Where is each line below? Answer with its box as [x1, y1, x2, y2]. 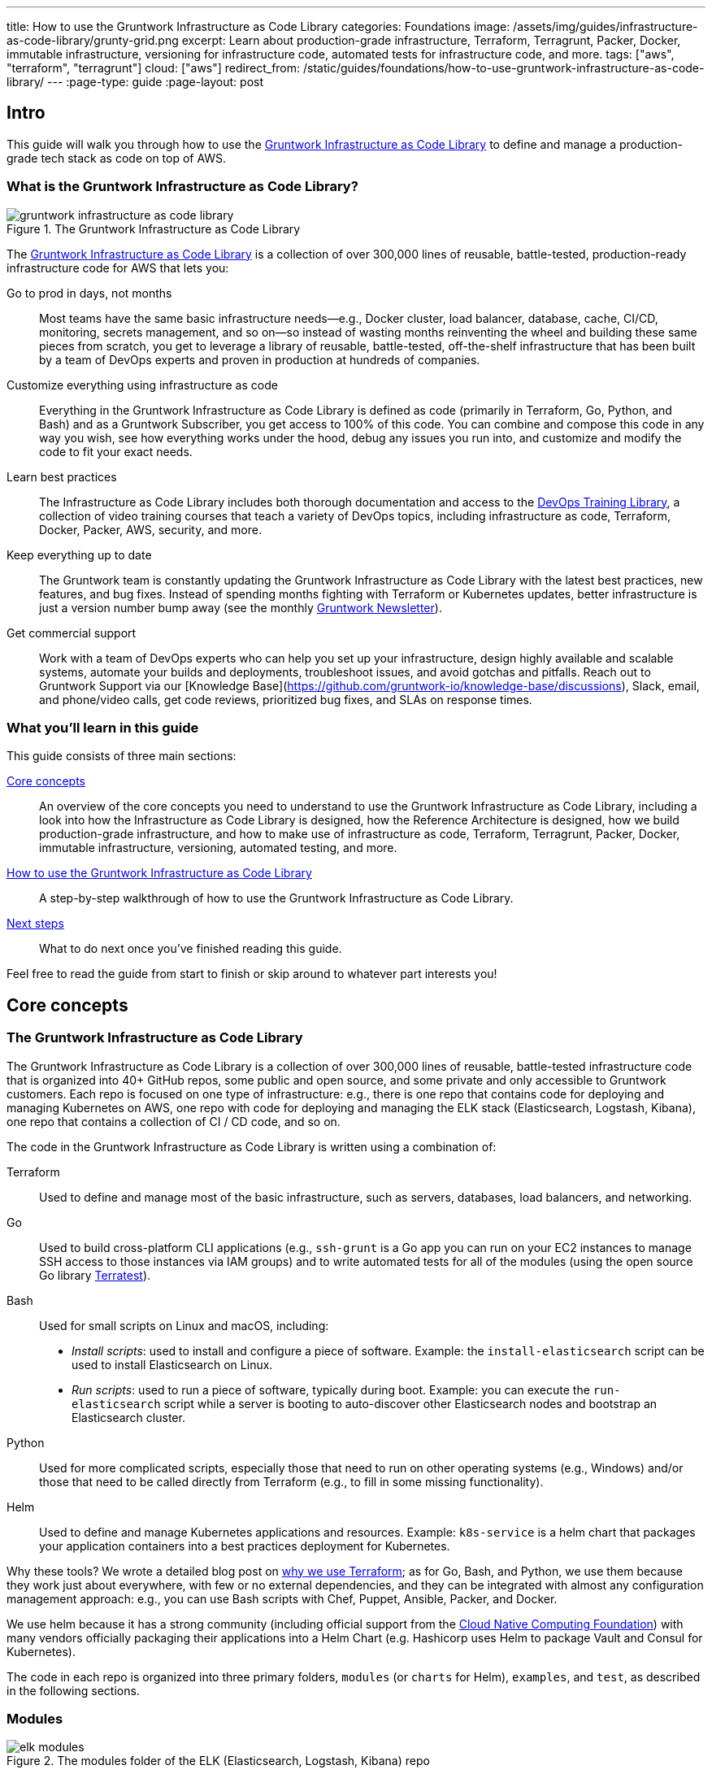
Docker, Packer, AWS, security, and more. [39, 522, 262, 537]
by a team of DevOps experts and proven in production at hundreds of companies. [39, 352, 480, 367]
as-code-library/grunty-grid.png [7, 33, 179, 47]
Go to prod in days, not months [7, 285, 172, 300]
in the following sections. [7, 1683, 140, 1698]
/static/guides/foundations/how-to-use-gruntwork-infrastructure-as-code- [302, 61, 705, 75]
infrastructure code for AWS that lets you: [7, 260, 229, 275]
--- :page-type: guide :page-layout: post [47, 75, 264, 89]
